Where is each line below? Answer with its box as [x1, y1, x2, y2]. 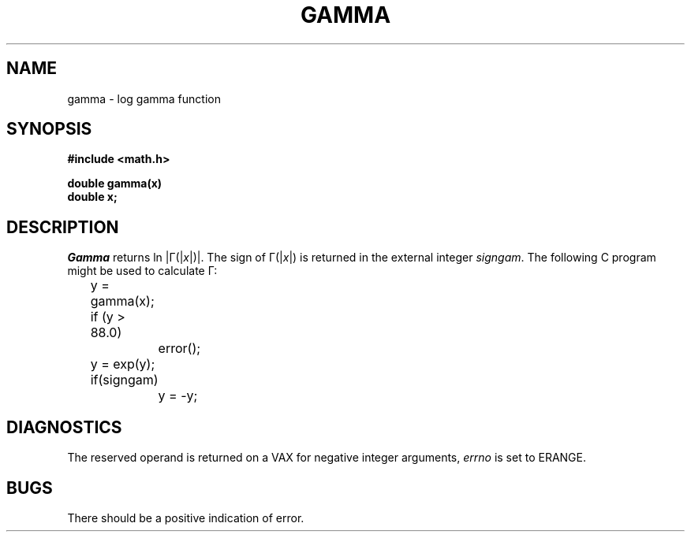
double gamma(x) [67, 176, 162, 191]
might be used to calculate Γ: [67, 264, 218, 278]
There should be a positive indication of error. [67, 510, 304, 525]
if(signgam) [90, 372, 159, 388]
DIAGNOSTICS [6, 417, 122, 437]
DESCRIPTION [6, 217, 119, 237]
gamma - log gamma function [67, 91, 221, 106]
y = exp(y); [90, 356, 155, 373]
